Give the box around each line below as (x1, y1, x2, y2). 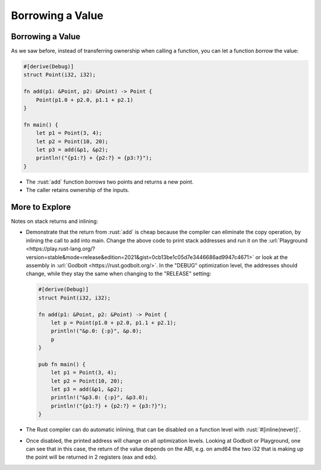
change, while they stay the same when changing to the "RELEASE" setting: (26, 270, 212, 277)
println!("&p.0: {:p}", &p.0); (51, 327, 142, 335)
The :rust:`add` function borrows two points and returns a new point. (26, 178, 194, 185)
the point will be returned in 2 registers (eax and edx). (26, 453, 158, 460)
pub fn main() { (38, 361, 86, 368)
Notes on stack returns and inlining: (11, 217, 98, 225)
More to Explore (11, 202, 71, 212)
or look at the (255, 253, 288, 261)
